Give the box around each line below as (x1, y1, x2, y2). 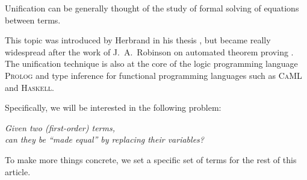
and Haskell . (5, 81, 54, 93)
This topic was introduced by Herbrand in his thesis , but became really (5, 34, 271, 46)
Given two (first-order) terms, (5, 121, 115, 134)
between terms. (5, 13, 61, 26)
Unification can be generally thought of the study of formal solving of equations (5, 2, 299, 14)
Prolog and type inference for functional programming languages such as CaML (5, 69, 302, 81)
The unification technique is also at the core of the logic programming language (5, 57, 298, 70)
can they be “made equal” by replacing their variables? (5, 133, 204, 146)
